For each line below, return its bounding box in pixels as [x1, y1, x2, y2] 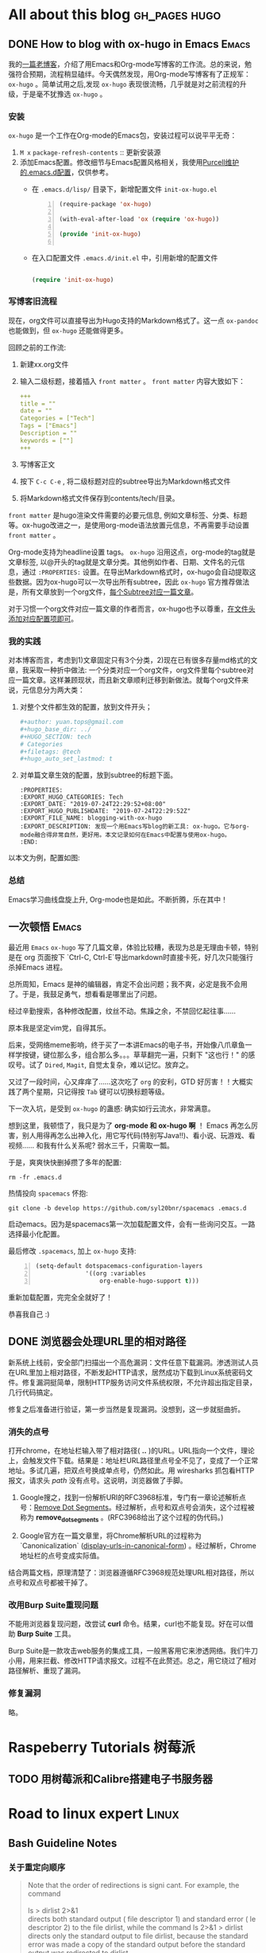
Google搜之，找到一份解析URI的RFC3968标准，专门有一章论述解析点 [19, 1493, 246, 1502]
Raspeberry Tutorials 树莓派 [8, 1738, 196, 1756]
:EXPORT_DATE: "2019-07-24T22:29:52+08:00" [19, 800, 167, 808]
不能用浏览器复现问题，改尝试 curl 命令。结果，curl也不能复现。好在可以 [8, 1619, 247, 1629]
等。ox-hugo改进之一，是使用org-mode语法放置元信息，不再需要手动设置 [8, 520, 250, 530]
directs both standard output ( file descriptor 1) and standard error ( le [27, 1914, 256, 1924]
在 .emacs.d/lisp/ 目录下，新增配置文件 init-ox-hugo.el [31, 185, 218, 194]
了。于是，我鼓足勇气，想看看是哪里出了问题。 [8, 989, 161, 999]
